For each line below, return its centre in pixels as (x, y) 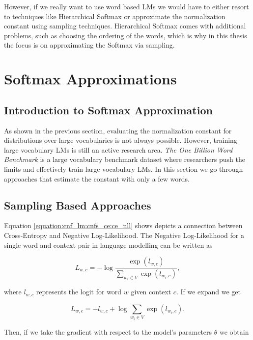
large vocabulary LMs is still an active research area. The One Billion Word (118, 149)
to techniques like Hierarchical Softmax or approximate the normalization (115, 16)
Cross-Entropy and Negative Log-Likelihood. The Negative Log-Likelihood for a (124, 235)
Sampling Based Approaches (78, 205)
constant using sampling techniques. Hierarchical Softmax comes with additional (125, 26)
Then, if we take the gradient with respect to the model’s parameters (108, 331)
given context (151, 292)
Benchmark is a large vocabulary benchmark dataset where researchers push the (125, 159)
